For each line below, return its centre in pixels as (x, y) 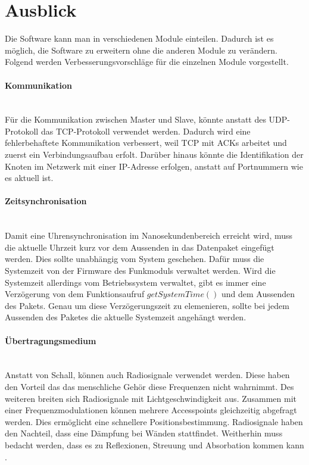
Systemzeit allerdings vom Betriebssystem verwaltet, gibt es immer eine (135, 282)
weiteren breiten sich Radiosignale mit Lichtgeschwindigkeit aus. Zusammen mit (151, 398)
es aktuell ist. (29, 178)
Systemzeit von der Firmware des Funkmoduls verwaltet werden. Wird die (140, 271)
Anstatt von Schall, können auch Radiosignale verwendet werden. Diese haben (147, 375)
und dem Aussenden (258, 294)
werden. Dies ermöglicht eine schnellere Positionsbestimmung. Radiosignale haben (154, 421)
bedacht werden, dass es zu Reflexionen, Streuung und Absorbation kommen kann (154, 444)
